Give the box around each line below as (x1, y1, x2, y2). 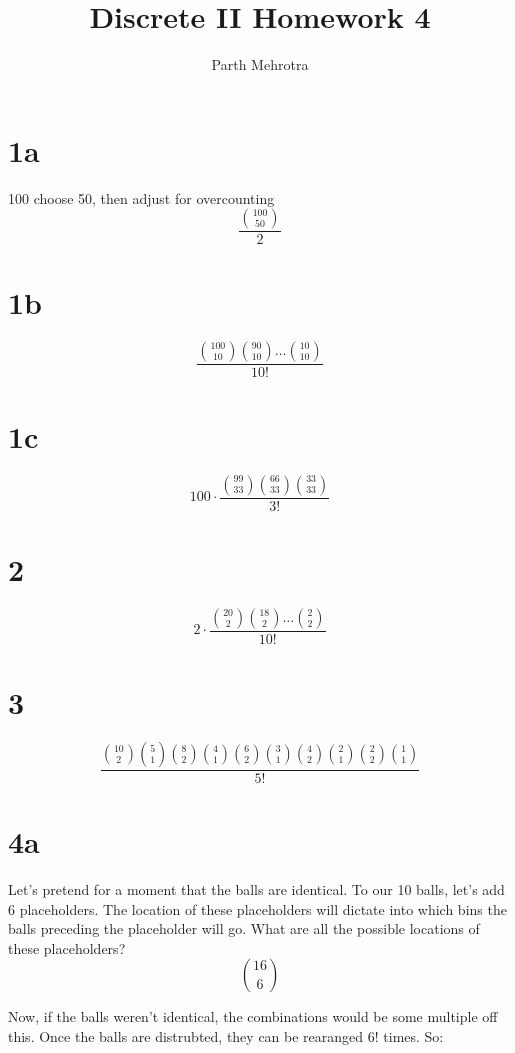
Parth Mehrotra (211, 54, 309, 75)
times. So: (383, 1026, 444, 1046)
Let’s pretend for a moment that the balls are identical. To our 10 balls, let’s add (8, 879, 505, 900)
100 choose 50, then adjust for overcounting (8, 187, 275, 208)
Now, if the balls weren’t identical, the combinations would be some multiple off (8, 1006, 498, 1027)
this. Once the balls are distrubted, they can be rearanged (8, 1026, 364, 1046)
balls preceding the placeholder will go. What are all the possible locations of (8, 918, 480, 939)
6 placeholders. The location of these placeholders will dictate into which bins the (8, 898, 507, 919)
